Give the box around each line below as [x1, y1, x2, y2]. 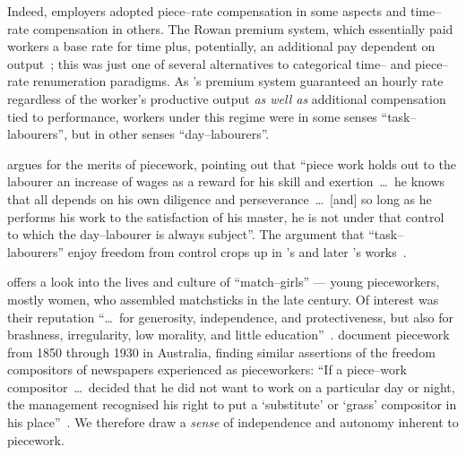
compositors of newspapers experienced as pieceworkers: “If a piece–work [7, 360, 407, 379]
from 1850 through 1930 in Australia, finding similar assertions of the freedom [7, 342, 436, 361]
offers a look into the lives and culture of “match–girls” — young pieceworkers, [7, 272, 440, 291]
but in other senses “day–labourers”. [71, 124, 270, 143]
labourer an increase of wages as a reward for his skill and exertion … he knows [7, 172, 445, 191]
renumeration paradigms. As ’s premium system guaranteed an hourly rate [32, 72, 444, 90]
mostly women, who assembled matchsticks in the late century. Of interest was [7, 289, 439, 308]
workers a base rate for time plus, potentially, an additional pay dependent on [7, 37, 436, 56]
